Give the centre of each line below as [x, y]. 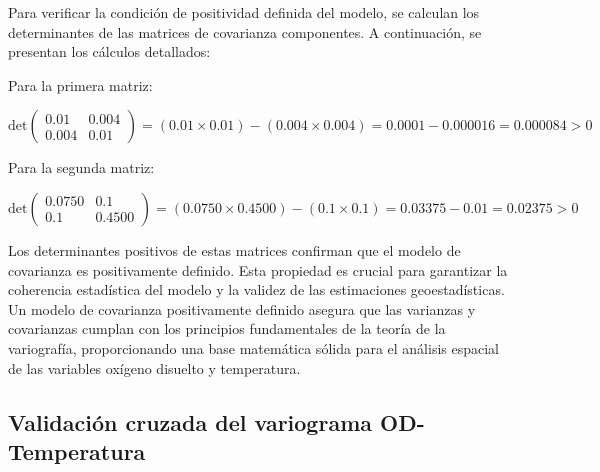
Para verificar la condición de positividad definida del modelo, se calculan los [244, 12]
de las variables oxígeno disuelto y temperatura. [154, 367]
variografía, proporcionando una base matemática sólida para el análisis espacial [253, 347]
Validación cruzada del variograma [190, 421]
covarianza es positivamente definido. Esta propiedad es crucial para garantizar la [258, 269]
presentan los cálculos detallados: [109, 51]
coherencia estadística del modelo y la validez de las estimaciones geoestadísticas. [256, 289]
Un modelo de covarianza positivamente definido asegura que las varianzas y [242, 308]
